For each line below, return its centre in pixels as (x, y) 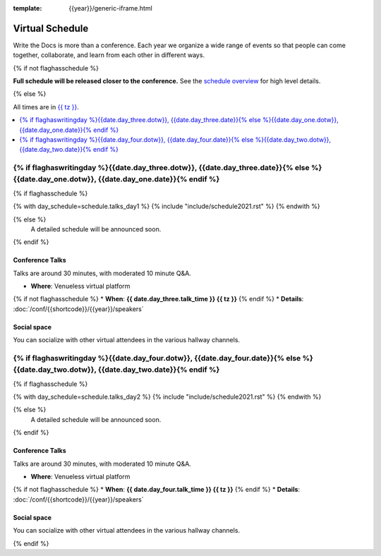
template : (28, 8)
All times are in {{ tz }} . (46, 107)
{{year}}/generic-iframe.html (111, 8)
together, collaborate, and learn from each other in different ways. (109, 55)
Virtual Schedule (51, 28)
